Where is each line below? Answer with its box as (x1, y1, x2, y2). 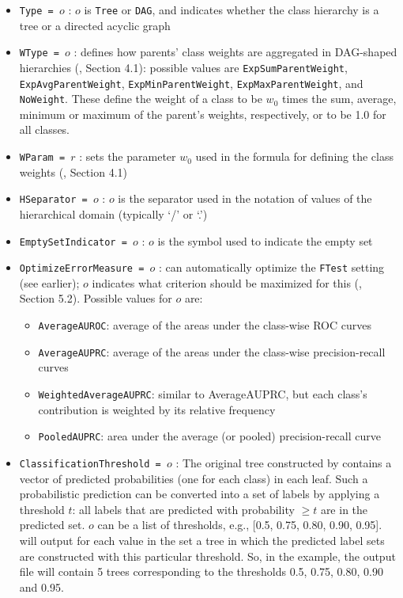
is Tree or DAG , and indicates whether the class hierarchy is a (84, 2, 379, 17)
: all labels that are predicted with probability (72, 501, 295, 517)
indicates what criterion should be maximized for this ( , (92, 274, 362, 291)
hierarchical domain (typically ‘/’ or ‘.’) (19, 205, 208, 222)
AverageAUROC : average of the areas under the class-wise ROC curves (38, 317, 371, 333)
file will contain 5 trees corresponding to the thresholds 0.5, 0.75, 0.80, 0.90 (19, 563, 383, 580)
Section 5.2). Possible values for (19, 290, 172, 307)
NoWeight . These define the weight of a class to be (19, 90, 262, 107)
